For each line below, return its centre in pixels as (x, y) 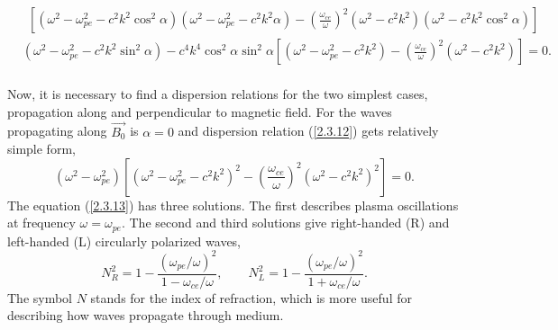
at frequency (41, 223)
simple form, (41, 149)
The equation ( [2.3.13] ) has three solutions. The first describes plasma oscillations (233, 205)
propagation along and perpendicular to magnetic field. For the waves (200, 111)
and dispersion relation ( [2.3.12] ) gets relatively (308, 131)
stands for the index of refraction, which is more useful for (251, 297)
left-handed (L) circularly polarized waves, (124, 241)
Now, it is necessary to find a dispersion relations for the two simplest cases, (218, 94)
